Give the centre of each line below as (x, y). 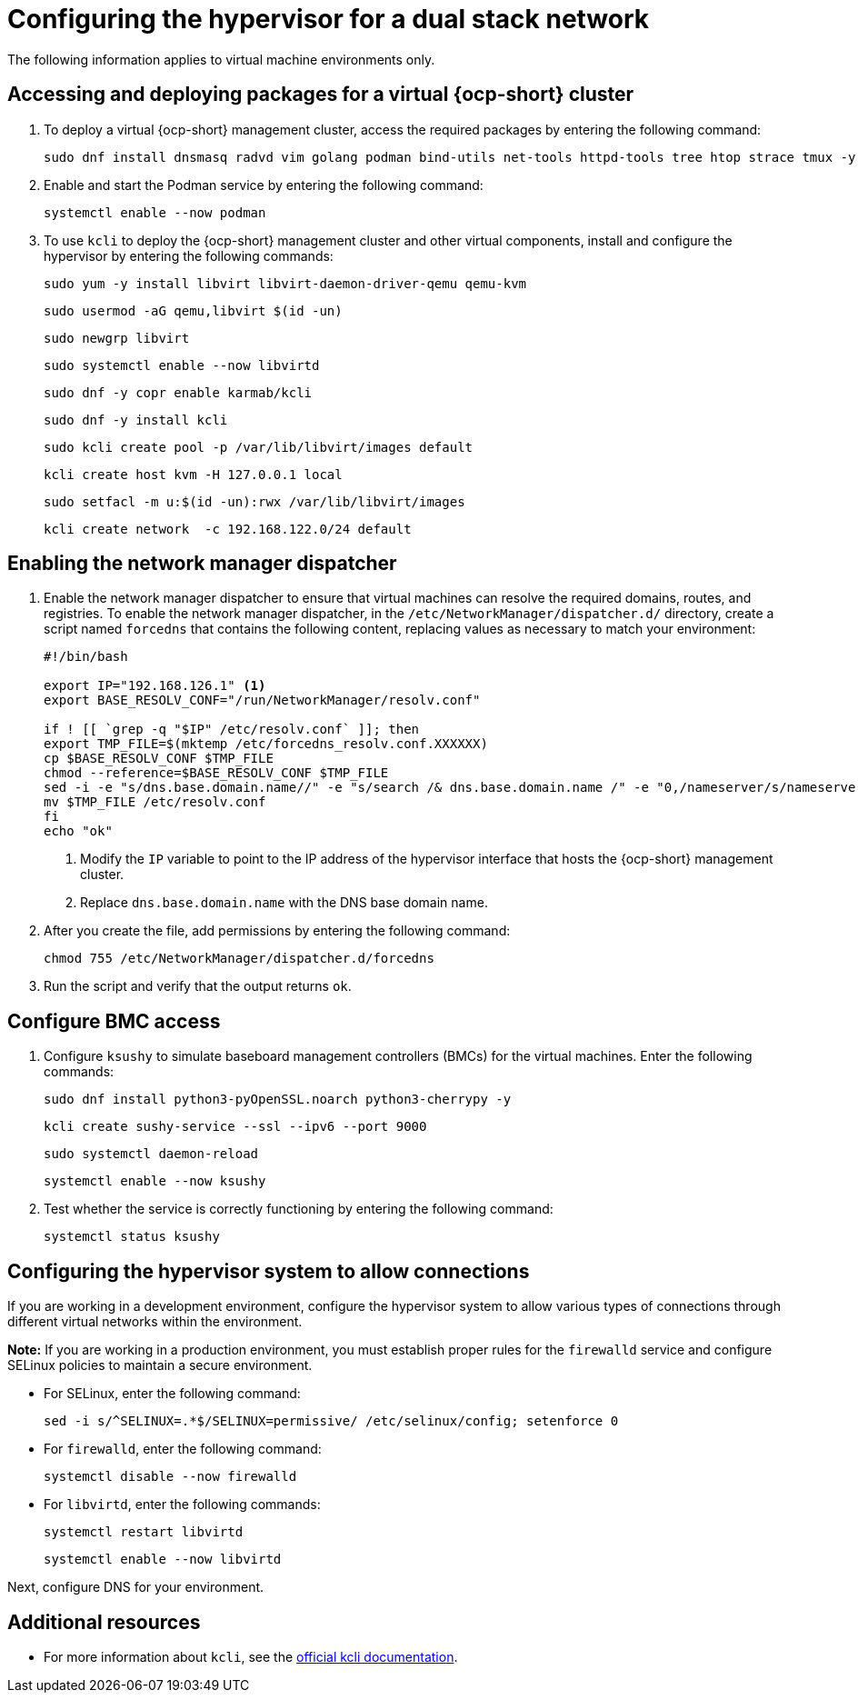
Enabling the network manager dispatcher (202, 564)
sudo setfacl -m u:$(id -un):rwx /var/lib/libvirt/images (254, 501)
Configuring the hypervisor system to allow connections (269, 1271)
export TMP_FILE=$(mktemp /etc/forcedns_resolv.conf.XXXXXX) (266, 744)
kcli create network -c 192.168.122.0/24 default (228, 529)
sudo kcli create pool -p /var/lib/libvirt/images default (259, 447)
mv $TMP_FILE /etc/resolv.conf (155, 802)
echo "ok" (78, 831)
